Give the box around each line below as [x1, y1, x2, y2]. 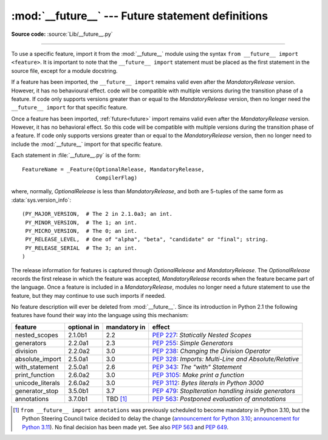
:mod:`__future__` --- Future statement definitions [11, 9, 268, 22]
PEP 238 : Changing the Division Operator [152, 346, 271, 355]
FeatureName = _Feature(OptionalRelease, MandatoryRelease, [22, 166, 205, 173]
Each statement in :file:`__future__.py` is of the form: [11, 152, 141, 159]
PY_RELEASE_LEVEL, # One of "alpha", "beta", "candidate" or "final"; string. [25, 236, 269, 243]
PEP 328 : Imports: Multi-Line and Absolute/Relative [152, 354, 299, 363]
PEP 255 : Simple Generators [152, 339, 233, 347]
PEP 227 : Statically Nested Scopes [152, 331, 252, 339]
